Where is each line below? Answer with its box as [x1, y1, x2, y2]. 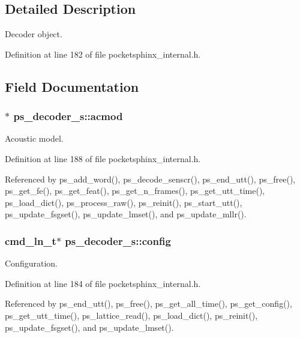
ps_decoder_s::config [65, 233, 171, 248]
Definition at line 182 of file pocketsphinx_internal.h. [5, 47, 201, 60]
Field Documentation [5, 77, 139, 95]
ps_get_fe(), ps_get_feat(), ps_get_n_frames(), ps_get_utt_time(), [5, 184, 265, 197]
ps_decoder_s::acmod [13, 109, 123, 124]
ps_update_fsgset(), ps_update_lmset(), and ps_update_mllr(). [5, 208, 247, 220]
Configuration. [5, 257, 58, 270]
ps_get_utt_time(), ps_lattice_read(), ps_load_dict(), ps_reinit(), [5, 309, 258, 321]
